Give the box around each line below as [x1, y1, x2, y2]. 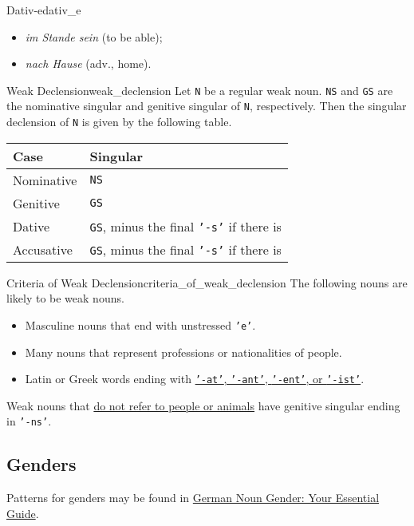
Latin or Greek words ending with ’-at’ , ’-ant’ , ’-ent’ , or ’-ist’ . [25, 370, 365, 387]
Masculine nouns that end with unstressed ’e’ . [25, 316, 256, 333]
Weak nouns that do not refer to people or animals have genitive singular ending [6, 397, 400, 413]
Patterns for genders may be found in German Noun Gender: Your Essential [6, 489, 380, 506]
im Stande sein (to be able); [25, 28, 163, 45]
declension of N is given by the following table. [6, 113, 232, 130]
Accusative [13, 239, 73, 259]
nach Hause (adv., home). [25, 55, 152, 72]
